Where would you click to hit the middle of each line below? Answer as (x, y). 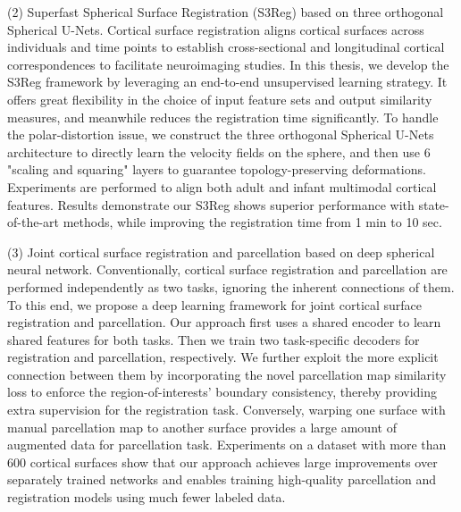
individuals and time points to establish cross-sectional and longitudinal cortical (226, 47)
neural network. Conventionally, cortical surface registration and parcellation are (227, 269)
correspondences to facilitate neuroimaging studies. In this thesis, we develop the (228, 64)
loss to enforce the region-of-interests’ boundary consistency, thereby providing (222, 392)
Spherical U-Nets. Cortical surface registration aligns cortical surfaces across (216, 29)
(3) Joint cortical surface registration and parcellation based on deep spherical (221, 252)
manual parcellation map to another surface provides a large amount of (202, 427)
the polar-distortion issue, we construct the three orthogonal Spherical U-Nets (221, 134)
